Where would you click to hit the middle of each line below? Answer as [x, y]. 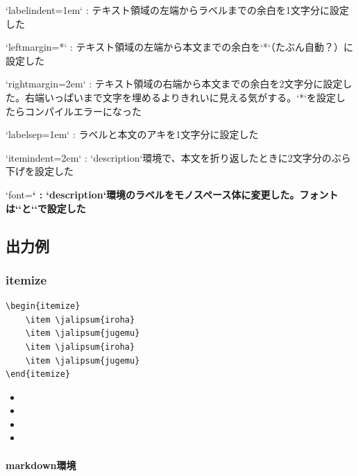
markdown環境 [41, 465]
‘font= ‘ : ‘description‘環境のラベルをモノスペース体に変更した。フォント [172, 194]
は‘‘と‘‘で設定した [46, 208]
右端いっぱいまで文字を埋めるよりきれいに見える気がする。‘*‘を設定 [180, 97]
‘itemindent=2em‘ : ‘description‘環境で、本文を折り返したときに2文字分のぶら [178, 157]
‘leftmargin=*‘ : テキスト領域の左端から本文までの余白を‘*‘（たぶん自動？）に [179, 47]
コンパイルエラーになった [83, 111]
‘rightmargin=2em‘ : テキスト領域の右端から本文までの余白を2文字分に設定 [174, 84]
